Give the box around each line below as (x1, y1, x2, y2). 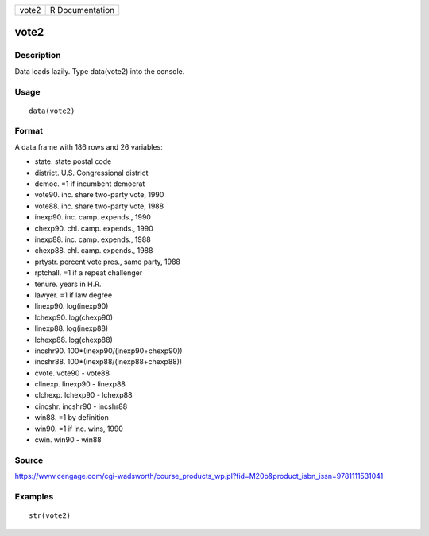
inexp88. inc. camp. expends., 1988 (34, 235, 151, 244)
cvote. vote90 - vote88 (34, 368, 110, 378)
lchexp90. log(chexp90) (34, 313, 114, 322)
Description (14, 50, 61, 61)
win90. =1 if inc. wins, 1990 (34, 424, 123, 433)
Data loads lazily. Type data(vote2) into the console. (14, 66, 185, 76)
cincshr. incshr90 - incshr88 (34, 402, 128, 411)
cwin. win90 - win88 (34, 435, 102, 445)
